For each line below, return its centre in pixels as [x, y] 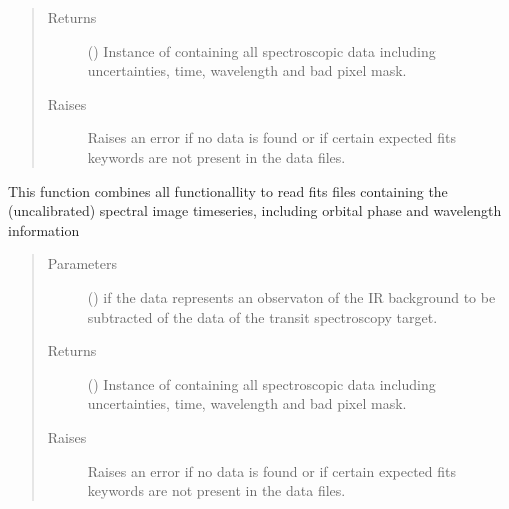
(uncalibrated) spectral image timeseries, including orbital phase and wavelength [255, 210]
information [44, 229]
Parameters [82, 263]
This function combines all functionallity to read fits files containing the [228, 190]
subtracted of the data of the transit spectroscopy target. [262, 316]
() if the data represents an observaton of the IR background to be [291, 296]
